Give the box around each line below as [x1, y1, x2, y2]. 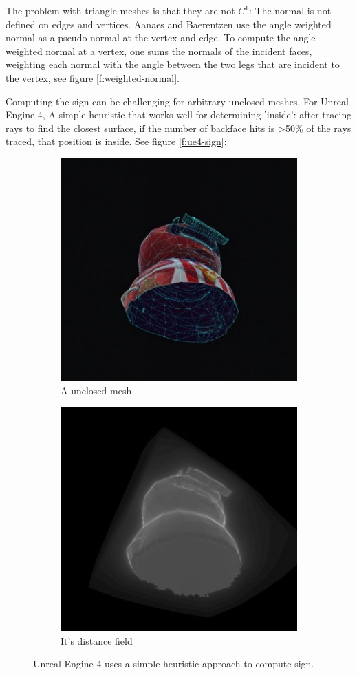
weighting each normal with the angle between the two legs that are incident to [6, 57, 340, 72]
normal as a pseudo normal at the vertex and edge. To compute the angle [6, 30, 316, 45]
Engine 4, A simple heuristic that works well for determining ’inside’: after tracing [6, 107, 352, 122]
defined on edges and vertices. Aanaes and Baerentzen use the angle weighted [6, 17, 332, 31]
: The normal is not [248, 3, 332, 17]
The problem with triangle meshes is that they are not [6, 3, 235, 17]
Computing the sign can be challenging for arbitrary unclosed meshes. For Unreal [6, 94, 349, 108]
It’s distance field [61, 633, 133, 647]
